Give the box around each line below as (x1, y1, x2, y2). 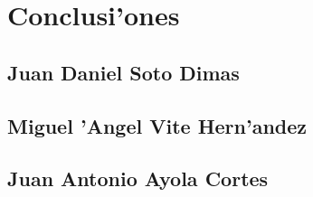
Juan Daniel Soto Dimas (7, 58, 240, 86)
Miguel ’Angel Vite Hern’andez (7, 111, 308, 139)
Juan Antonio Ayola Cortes (7, 164, 269, 192)
